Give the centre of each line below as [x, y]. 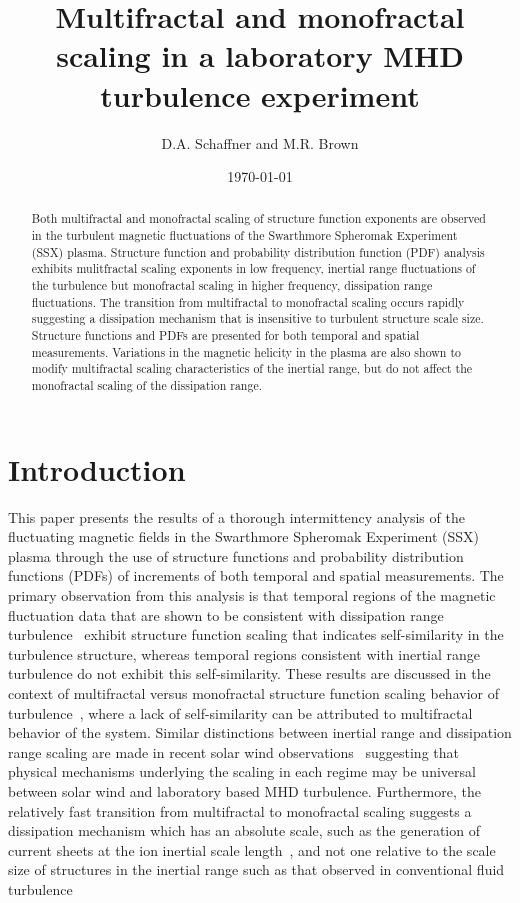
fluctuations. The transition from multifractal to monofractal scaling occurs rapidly [248, 301]
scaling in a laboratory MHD [260, 55]
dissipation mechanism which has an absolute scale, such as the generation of [244, 830]
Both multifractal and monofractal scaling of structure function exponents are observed [258, 218]
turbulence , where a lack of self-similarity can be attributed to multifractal [240, 712]
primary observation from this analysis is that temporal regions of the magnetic [252, 595]
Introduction [97, 468]
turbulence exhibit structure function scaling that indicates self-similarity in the [256, 634]
